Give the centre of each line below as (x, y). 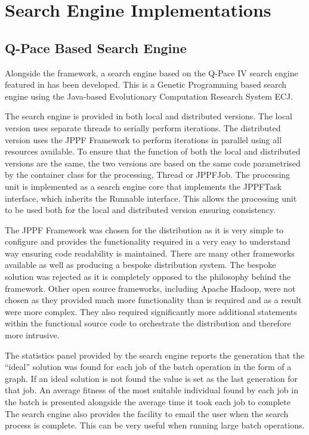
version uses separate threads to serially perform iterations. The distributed (143, 127)
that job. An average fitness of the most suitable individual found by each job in (152, 390)
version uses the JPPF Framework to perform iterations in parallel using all (143, 139)
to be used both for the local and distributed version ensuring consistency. (140, 210)
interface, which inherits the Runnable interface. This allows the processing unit (151, 198)
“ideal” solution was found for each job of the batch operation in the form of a (148, 367)
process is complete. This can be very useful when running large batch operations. (155, 425)
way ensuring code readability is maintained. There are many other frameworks (150, 253)
